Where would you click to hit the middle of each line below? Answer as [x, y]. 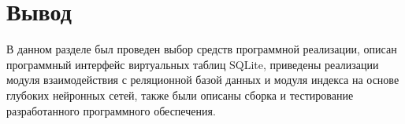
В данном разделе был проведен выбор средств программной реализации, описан [202, 49]
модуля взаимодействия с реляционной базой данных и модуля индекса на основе [203, 80]
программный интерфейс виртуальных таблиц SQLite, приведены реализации [193, 64]
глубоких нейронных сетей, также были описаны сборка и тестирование [180, 95]
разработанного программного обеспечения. [111, 110]
